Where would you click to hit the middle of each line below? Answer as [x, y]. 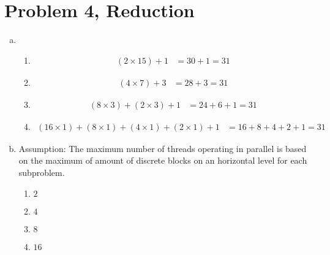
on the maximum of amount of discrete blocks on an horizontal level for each [163, 160]
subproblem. [42, 172]
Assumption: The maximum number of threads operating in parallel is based [163, 148]
